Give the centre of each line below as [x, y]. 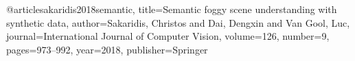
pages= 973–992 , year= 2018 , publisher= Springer [107, 49]
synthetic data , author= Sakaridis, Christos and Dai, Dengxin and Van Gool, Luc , [178, 22]
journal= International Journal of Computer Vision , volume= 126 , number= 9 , [168, 36]
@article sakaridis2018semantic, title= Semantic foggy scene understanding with [172, 9]
